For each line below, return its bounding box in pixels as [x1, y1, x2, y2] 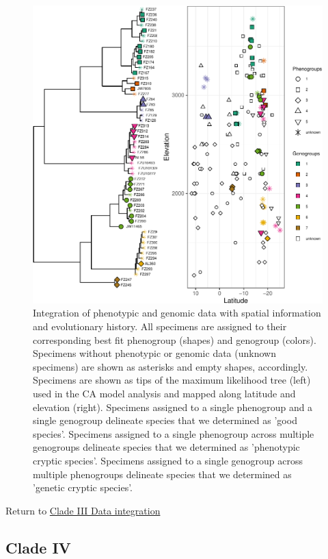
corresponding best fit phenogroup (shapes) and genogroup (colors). [33, 332, 316, 347]
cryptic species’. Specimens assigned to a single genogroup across [33, 453, 303, 467]
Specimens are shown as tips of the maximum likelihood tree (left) [33, 373, 311, 387]
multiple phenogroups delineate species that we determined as [33, 467, 292, 481]
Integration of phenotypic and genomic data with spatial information [33, 306, 321, 320]
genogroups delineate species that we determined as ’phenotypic [33, 440, 300, 454]
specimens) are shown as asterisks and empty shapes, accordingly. [33, 359, 308, 373]
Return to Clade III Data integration [5, 503, 161, 517]
